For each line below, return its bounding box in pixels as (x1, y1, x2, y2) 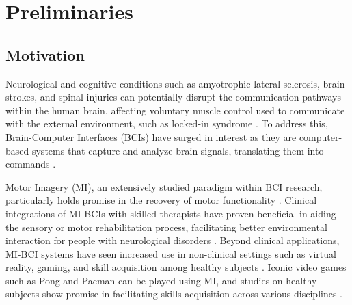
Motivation (5, 44, 85, 65)
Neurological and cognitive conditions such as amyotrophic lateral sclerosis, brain (5, 76, 345, 90)
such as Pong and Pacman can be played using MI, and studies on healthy (5, 273, 317, 287)
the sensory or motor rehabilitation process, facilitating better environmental (5, 220, 327, 234)
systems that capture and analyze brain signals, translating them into (31, 143, 324, 157)
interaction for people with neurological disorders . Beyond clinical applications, (5, 233, 340, 248)
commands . (5, 157, 56, 171)
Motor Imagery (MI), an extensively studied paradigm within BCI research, (5, 179, 323, 194)
